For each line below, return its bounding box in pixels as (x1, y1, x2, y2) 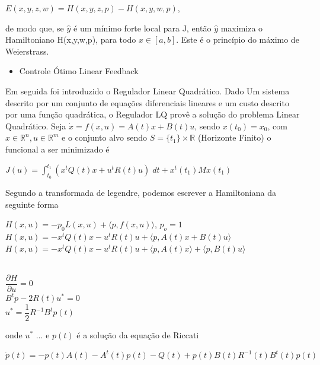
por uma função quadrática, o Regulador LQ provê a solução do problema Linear (5, 108, 300, 120)
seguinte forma (5, 198, 59, 210)
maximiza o (220, 21, 263, 34)
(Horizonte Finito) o (197, 131, 271, 144)
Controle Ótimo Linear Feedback (19, 65, 139, 77)
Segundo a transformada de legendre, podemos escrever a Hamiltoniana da (5, 186, 276, 199)
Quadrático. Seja (5, 119, 66, 132)
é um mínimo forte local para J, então (73, 21, 212, 34)
